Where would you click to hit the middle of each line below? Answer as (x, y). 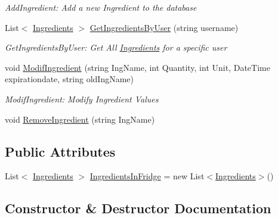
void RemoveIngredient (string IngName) (80, 119)
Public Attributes (60, 151)
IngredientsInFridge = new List (147, 176)
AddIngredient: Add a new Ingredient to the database (101, 7)
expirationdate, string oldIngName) (69, 79)
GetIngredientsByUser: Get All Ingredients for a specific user (116, 47)
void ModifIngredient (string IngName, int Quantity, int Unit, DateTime (138, 67)
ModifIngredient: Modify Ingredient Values (82, 99)
